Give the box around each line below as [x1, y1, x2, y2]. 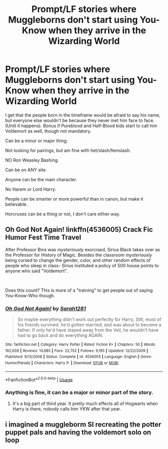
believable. [5, 201, 28, 207]
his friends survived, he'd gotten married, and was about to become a [17, 322, 161, 328]
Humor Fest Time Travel [5, 233, 81, 242]
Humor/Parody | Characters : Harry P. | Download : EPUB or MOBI [5, 360, 118, 366]
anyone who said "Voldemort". [5, 268, 68, 274]
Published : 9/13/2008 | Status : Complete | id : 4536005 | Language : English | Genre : [5, 354, 152, 359]
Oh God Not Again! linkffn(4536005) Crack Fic [5, 225, 153, 234]
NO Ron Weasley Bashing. [5, 157, 59, 163]
